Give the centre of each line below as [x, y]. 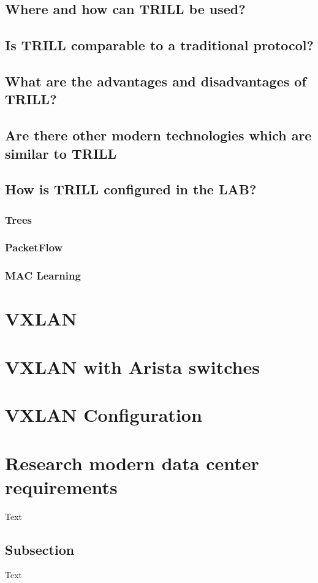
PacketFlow [34, 247]
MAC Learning [43, 276]
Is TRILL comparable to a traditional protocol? [159, 45]
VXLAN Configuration [104, 415]
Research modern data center [132, 463]
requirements [61, 486]
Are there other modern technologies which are [158, 135]
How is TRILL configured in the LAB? [131, 189]
